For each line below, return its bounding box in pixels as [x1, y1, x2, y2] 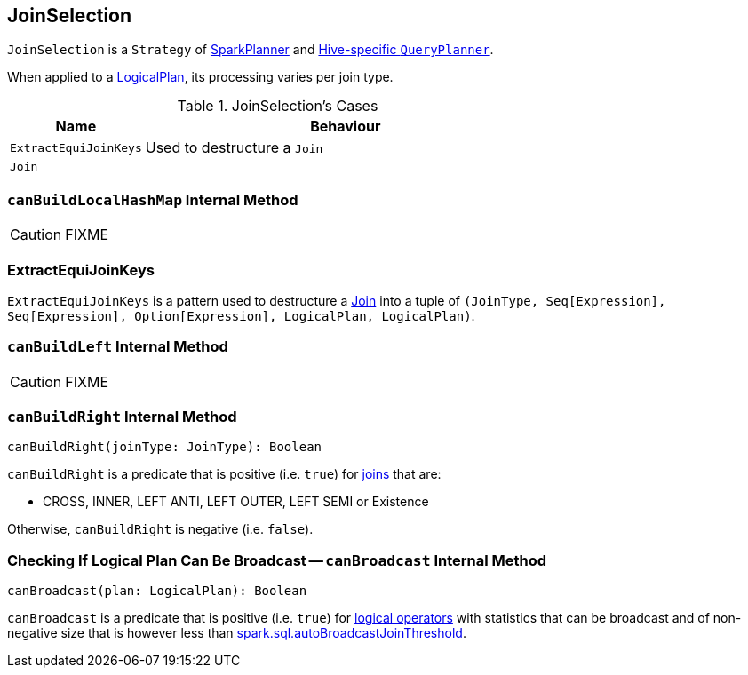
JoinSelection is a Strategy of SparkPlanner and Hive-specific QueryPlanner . [7, 42, 494, 58]
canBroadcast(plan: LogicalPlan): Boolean [7, 584, 307, 599]
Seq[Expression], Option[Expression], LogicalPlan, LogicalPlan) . [7, 307, 475, 323]
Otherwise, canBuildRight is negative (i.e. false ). [7, 521, 314, 537]
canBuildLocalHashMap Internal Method [7, 190, 298, 209]
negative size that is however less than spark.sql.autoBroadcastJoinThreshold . [7, 625, 466, 641]
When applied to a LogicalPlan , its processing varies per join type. [7, 69, 394, 85]
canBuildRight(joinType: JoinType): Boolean [7, 440, 322, 455]
